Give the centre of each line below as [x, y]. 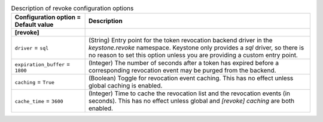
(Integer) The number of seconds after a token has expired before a [184, 63]
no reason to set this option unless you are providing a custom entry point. [193, 55]
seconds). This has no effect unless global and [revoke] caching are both [191, 101]
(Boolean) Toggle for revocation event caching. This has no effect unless [191, 79]
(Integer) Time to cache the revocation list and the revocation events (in [189, 93]
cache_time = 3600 [39, 101]
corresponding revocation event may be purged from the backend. [182, 70]
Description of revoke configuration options [72, 8]
